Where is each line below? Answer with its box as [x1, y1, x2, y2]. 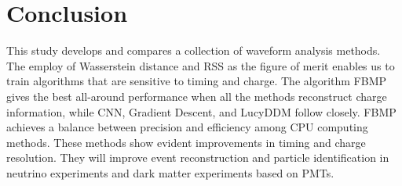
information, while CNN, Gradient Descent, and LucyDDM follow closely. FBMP [6, 103, 397, 120]
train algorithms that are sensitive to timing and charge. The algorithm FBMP [6, 73, 387, 89]
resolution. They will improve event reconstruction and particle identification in [6, 149, 389, 166]
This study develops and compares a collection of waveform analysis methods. [6, 42, 381, 59]
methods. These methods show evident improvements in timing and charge [6, 134, 366, 150]
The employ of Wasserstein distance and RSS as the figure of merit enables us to [6, 57, 395, 73]
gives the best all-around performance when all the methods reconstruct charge [6, 88, 387, 104]
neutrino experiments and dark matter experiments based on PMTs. [6, 164, 334, 181]
